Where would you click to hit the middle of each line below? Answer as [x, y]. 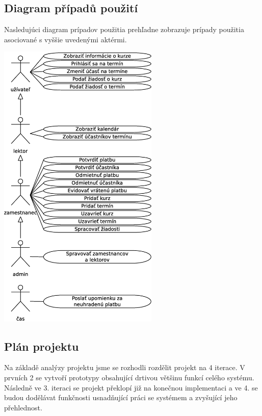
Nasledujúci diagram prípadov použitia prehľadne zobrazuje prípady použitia [124, 29]
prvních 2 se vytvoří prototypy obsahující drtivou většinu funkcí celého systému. [129, 377]
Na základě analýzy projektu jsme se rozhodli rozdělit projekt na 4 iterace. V [125, 367]
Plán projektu [42, 346]
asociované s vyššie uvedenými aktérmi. [65, 39]
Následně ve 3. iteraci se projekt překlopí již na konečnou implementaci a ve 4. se [131, 387]
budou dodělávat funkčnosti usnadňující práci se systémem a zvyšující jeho [121, 397]
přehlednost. [23, 407]
